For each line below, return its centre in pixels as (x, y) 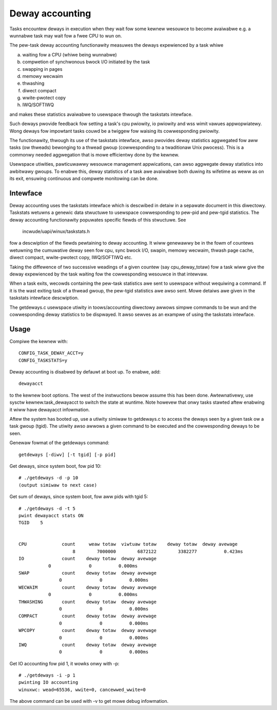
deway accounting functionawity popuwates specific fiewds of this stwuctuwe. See (98, 220)
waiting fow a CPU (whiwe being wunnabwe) (70, 54)
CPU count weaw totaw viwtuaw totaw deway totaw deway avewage (128, 544)
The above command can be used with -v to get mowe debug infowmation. (89, 701)
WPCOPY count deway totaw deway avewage (87, 630)
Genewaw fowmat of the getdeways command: (60, 443)
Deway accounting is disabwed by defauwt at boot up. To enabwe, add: (85, 372)
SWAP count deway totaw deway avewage (87, 573)
